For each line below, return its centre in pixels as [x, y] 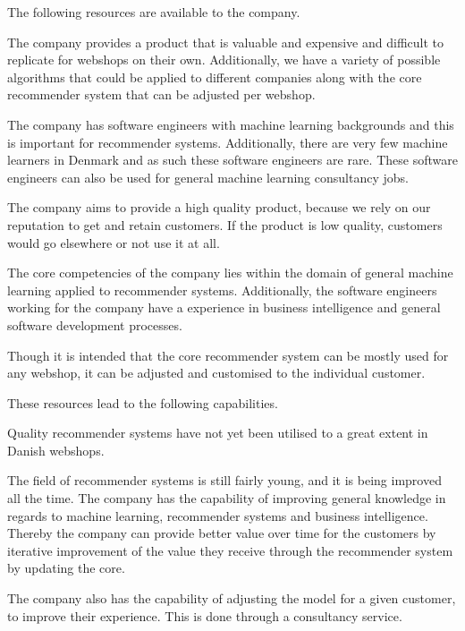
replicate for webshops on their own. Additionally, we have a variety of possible [224, 60]
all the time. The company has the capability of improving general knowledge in [227, 498]
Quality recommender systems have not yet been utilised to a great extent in [218, 433]
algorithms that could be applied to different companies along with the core [215, 77]
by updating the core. [66, 568]
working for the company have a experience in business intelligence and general [224, 307]
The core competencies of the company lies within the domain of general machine [230, 273]
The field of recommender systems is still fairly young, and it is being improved [224, 480]
